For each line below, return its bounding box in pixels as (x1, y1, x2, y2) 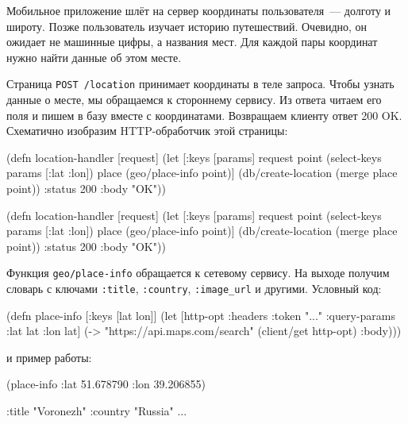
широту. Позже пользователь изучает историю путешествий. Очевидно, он (6, 17, 368, 34)
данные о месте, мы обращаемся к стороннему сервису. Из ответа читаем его (6, 91, 382, 108)
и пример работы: (6, 349, 92, 365)
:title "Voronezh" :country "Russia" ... (6, 403, 187, 419)
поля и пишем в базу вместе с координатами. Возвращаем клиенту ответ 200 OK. (6, 106, 402, 123)
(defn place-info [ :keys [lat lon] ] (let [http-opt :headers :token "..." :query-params (6, 306, 396, 323)
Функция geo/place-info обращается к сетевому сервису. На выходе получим (6, 264, 390, 281)
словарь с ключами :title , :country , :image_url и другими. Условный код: (6, 280, 382, 297)
